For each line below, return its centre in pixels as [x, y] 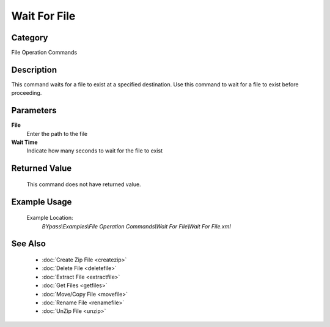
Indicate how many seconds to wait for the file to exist [95, 151]
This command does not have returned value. [84, 184]
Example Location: [50, 218]
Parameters [34, 111]
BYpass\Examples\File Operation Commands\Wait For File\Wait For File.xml [137, 226]
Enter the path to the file [57, 133]
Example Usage [42, 202]
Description [34, 70]
